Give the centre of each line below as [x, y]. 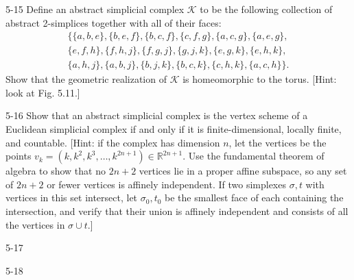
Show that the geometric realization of [86, 79]
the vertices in [35, 224]
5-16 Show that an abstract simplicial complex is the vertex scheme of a [157, 115]
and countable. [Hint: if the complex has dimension [113, 142]
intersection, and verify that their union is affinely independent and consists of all [177, 211]
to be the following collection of [266, 9]
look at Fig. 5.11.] [43, 92]
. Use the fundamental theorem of [253, 156]
